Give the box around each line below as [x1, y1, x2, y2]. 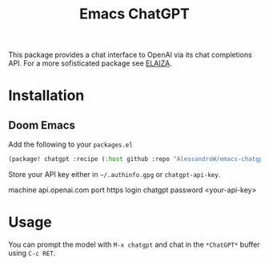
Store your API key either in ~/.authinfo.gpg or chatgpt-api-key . [8, 170, 221, 179]
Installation [8, 87, 85, 105]
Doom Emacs [8, 118, 76, 132]
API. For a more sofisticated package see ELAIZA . [8, 58, 172, 68]
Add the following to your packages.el [8, 139, 134, 149]
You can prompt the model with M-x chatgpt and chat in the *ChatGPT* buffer [8, 240, 260, 249]
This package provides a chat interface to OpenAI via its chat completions [8, 50, 252, 60]
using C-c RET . [8, 248, 56, 257]
